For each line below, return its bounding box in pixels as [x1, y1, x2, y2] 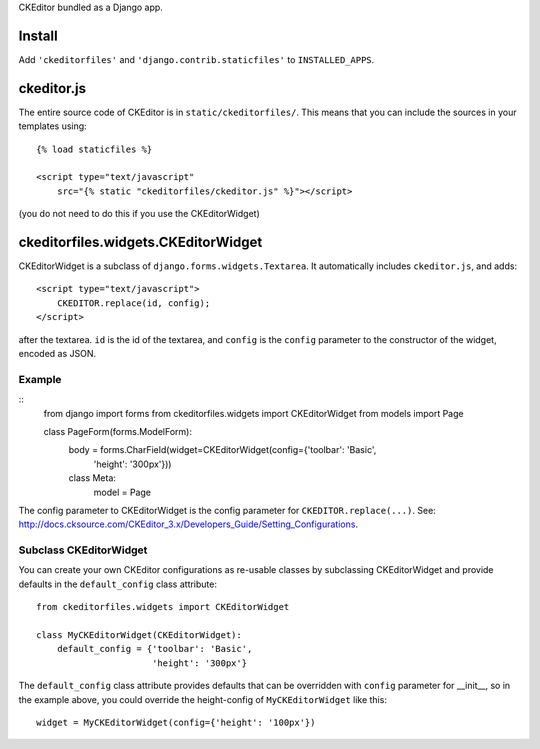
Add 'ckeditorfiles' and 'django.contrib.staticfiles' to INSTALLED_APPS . [18, 53, 375, 65]
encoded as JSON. [18, 348, 97, 360]
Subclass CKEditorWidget [18, 543, 148, 557]
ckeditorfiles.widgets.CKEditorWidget [18, 233, 263, 250]
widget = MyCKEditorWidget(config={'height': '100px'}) [36, 716, 316, 728]
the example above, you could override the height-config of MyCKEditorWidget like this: [18, 693, 387, 705]
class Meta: [68, 472, 117, 484]
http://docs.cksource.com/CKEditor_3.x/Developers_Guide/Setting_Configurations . [18, 518, 359, 530]
